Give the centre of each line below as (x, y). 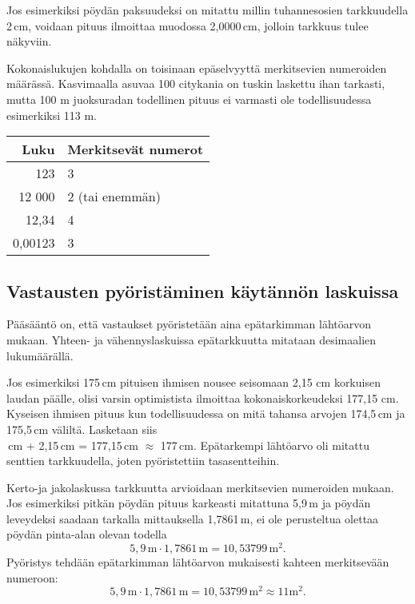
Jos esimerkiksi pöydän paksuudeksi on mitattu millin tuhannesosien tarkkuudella (207, 10)
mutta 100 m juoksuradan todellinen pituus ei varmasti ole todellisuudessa (189, 99)
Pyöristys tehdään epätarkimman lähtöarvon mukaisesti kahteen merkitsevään (198, 562)
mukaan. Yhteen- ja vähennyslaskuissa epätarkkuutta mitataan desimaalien (192, 339)
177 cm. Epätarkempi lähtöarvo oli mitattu (265, 445)
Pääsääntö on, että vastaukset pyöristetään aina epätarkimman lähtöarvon (189, 324)
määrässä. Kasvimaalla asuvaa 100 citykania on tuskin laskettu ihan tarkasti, (196, 83)
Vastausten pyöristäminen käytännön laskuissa (203, 290)
